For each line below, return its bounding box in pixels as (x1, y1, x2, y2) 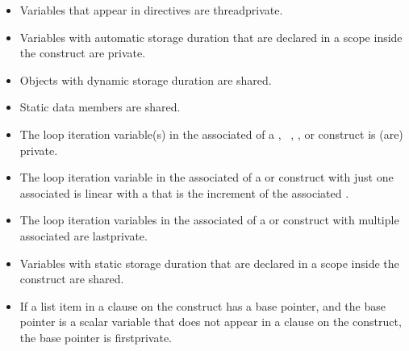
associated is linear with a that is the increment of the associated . (19, 184, 349, 201)
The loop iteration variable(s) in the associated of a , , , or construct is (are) (19, 125, 403, 142)
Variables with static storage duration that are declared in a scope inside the (19, 254, 399, 271)
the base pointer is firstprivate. (19, 328, 172, 345)
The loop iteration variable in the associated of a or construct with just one (19, 169, 394, 186)
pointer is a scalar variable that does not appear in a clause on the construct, (19, 313, 402, 330)
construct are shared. (19, 270, 124, 287)
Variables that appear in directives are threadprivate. (19, 2, 283, 18)
